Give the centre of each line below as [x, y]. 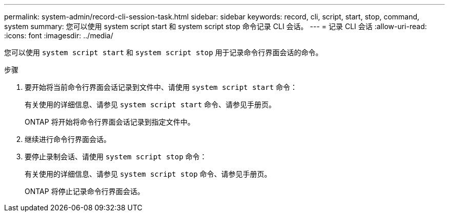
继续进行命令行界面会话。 [68, 139]
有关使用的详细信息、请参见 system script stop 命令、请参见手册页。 [148, 174]
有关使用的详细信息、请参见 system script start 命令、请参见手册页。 [150, 104]
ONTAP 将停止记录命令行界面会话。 [85, 191]
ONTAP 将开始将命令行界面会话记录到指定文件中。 [110, 122]
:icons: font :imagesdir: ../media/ [59, 35]
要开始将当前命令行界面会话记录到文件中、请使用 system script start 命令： [161, 87]
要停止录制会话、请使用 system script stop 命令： [116, 157]
